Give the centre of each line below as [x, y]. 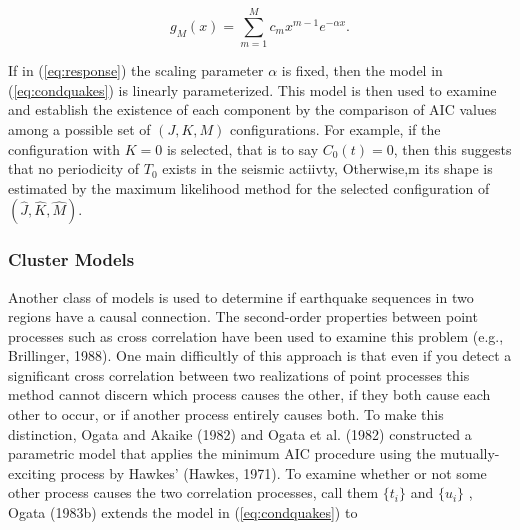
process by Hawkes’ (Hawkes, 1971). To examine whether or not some [273, 472]
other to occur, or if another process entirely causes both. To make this [226, 414]
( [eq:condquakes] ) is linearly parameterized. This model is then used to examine [252, 89]
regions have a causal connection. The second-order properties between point [243, 316]
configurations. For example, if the [335, 128]
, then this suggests [452, 148]
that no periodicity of [74, 168]
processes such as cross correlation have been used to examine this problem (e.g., [256, 335]
